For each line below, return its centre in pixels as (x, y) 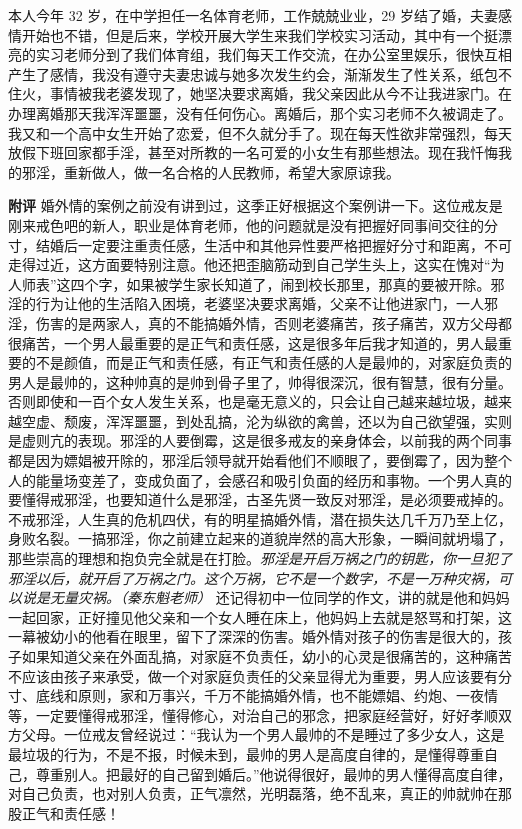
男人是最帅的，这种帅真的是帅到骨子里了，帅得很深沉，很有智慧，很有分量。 (260, 381)
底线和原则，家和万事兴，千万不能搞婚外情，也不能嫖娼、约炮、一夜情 (266, 695)
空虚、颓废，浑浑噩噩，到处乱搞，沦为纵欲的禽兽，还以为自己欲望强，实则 (266, 420)
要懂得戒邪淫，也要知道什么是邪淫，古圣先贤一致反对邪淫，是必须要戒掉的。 (260, 499)
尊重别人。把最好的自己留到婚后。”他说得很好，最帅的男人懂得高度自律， (273, 773)
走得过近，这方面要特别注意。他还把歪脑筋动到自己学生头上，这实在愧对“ (249, 264)
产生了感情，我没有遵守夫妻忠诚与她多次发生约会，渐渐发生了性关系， (239, 73)
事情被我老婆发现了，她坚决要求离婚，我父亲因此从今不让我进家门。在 (280, 93)
